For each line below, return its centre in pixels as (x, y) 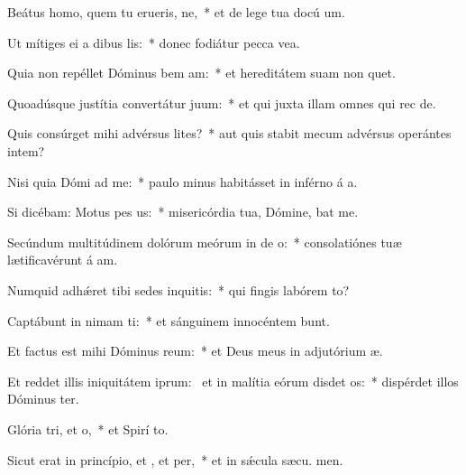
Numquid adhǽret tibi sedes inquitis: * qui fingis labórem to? (178, 289)
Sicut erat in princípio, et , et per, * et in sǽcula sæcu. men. (175, 459)
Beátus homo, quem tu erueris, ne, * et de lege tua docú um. (176, 12)
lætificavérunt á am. (63, 260)
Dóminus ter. (43, 399)
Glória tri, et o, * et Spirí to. (88, 428)
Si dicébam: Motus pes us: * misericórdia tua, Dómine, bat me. (183, 212)
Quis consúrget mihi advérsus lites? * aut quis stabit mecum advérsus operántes (229, 133)
